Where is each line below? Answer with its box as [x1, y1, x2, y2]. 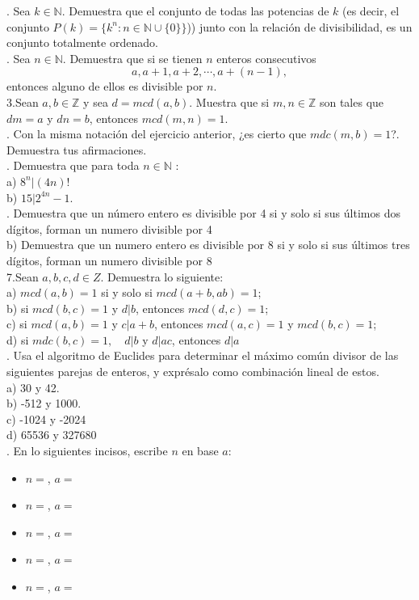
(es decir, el [342, 2, 400, 19]
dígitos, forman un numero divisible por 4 [6, 220, 212, 237]
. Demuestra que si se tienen [62, 49, 203, 66]
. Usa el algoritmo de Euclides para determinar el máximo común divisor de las [6, 347, 399, 364]
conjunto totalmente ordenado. [6, 34, 158, 51]
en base [182, 442, 219, 459]
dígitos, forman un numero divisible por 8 [6, 251, 212, 268]
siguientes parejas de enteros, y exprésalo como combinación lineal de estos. [6, 363, 379, 380]
